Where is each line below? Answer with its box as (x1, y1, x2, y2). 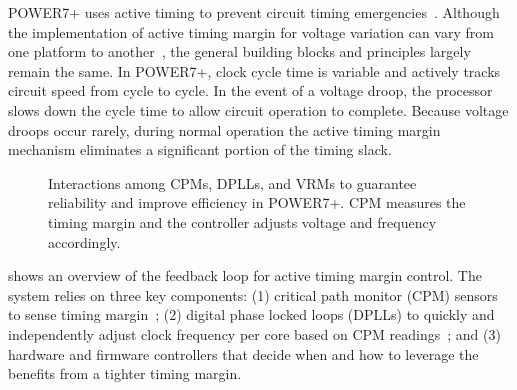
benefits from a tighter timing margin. (8, 363, 242, 384)
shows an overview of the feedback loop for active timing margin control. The (8, 265, 482, 286)
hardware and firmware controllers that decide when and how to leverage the (8, 343, 479, 364)
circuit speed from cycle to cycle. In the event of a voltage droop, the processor (8, 80, 493, 101)
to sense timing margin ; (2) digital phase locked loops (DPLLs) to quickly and (8, 304, 495, 325)
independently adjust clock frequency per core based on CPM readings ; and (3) (8, 323, 501, 344)
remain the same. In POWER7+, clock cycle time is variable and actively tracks (8, 60, 501, 81)
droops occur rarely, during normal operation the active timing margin (8, 119, 441, 140)
